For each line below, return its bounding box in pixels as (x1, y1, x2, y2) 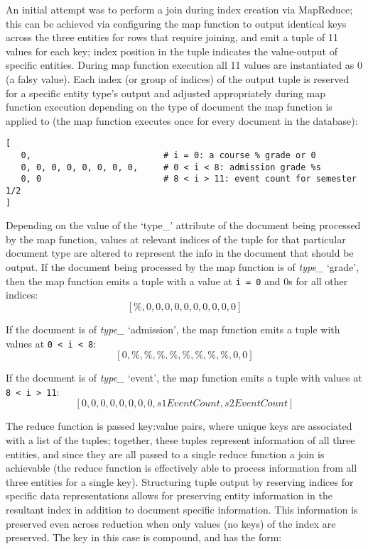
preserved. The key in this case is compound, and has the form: (6, 530, 282, 545)
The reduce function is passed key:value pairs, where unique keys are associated (6, 418, 352, 433)
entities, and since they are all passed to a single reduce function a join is (6, 446, 325, 461)
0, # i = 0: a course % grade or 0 (21, 150, 316, 160)
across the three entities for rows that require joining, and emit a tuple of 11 (6, 30, 338, 45)
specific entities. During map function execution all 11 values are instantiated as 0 (6, 57, 362, 72)
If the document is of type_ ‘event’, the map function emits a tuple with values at (6, 370, 362, 385)
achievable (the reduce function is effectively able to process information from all (6, 460, 357, 475)
